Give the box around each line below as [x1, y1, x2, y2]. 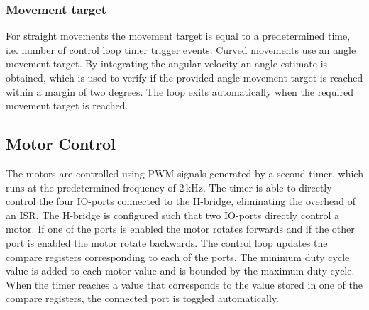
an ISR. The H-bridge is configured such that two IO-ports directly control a [6, 207, 340, 222]
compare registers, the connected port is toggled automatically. [6, 291, 279, 306]
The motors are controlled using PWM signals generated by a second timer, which [6, 165, 363, 180]
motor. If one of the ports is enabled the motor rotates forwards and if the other [6, 221, 355, 236]
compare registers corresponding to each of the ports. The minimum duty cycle [6, 249, 350, 264]
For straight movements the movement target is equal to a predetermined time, [6, 28, 351, 43]
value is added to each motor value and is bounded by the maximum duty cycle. [6, 263, 355, 278]
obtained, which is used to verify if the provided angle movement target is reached [6, 70, 363, 84]
